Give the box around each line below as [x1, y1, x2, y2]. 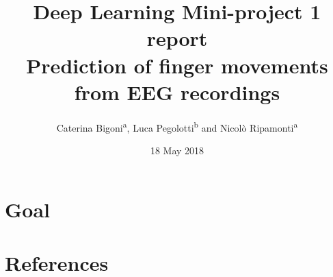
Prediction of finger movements [26, 51, 328, 79]
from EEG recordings [74, 77, 280, 106]
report [146, 24, 208, 52]
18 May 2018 [150, 143, 204, 157]
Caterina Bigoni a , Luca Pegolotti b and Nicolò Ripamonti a [56, 118, 298, 134]
